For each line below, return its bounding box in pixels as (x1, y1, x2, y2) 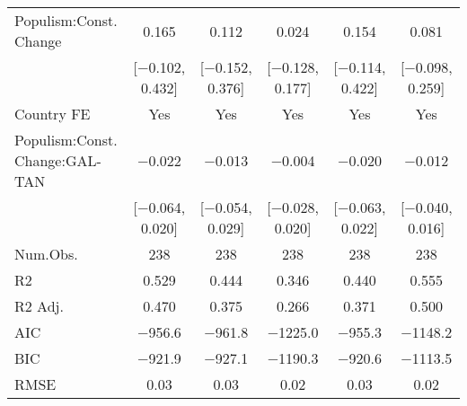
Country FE (14, 103, 91, 124)
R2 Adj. (14, 296, 64, 316)
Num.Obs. (14, 243, 78, 264)
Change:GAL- (14, 150, 101, 171)
